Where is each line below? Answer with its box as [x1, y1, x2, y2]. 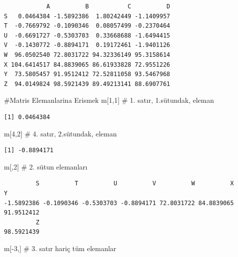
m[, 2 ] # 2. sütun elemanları [4, 161, 87, 171]
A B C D [46, 3, 170, 10]
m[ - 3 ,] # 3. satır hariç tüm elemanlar [4, 243, 117, 253]
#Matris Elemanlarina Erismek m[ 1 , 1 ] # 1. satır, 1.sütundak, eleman [4, 95, 214, 105]
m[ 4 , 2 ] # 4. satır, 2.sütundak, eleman [4, 128, 117, 138]
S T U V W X [36, 180, 234, 187]
